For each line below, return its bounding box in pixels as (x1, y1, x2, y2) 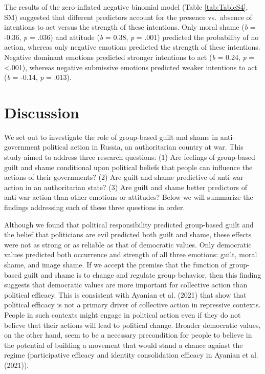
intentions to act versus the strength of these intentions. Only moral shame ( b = (4, 22, 256, 32)
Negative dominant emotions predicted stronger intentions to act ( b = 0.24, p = (4, 51, 255, 62)
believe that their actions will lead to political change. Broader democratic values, (4, 319, 261, 330)
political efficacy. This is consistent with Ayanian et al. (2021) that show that (4, 289, 247, 300)
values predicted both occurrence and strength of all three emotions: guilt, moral (4, 249, 257, 260)
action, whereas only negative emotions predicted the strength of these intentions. (4, 41, 260, 52)
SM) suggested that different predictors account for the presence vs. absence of (4, 11, 252, 22)
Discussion (4, 101, 79, 122)
